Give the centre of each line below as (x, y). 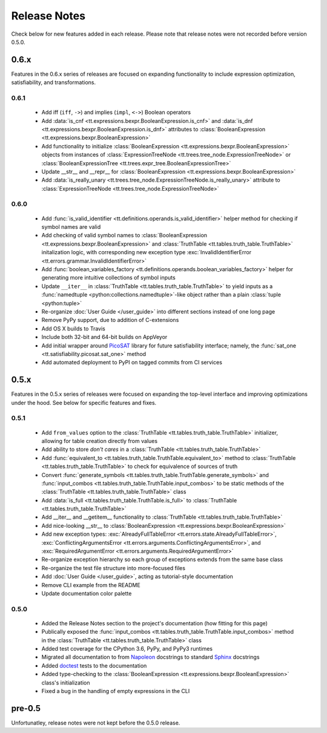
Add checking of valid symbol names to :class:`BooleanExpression (124, 235)
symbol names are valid (71, 227)
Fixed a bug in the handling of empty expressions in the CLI (116, 691)
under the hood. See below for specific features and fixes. (84, 403)
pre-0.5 (26, 708)
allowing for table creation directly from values (99, 441)
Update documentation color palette (87, 593)
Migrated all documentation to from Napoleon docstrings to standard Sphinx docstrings (150, 657)
